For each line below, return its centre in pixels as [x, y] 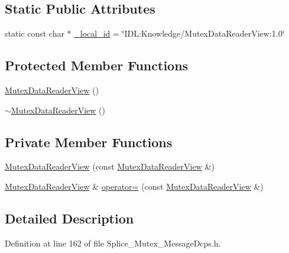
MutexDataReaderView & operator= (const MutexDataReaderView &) [134, 186]
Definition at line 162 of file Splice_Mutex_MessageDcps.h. [113, 243]
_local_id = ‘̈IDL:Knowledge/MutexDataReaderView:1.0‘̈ [179, 33]
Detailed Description [69, 218]
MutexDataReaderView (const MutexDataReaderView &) [110, 166]
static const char [35, 33]
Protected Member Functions [97, 65]
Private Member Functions [89, 142]
